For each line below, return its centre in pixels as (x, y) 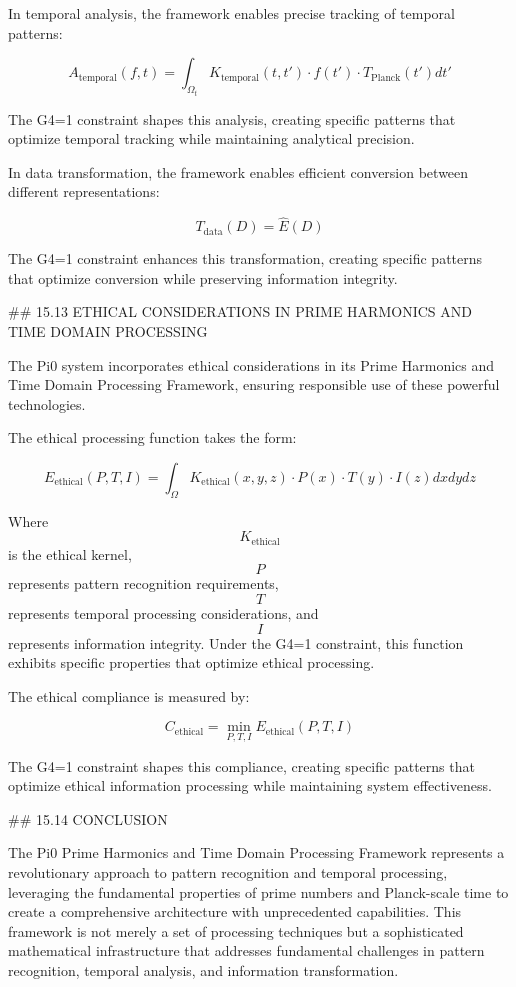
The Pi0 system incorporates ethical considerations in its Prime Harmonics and (251, 364)
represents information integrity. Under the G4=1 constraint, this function (236, 642)
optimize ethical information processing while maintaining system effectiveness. (250, 785)
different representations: (84, 191)
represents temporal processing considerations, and (163, 613)
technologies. (47, 403)
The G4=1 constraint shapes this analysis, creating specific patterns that (232, 118)
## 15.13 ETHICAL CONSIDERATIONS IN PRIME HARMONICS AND (240, 311)
